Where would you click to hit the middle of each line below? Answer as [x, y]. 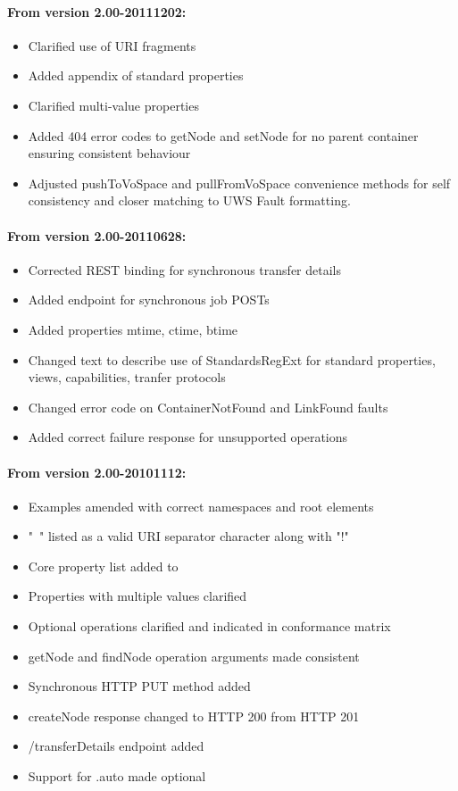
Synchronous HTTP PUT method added [139, 686]
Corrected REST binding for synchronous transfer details [184, 269]
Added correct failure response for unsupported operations [188, 437]
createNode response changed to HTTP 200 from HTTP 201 [194, 716]
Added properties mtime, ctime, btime [133, 329]
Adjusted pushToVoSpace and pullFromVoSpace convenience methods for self [239, 183]
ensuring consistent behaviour [109, 153]
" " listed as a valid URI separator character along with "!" [188, 536]
